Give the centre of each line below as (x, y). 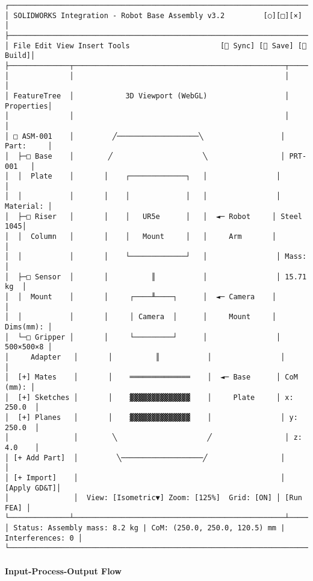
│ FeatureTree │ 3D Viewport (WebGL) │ (147, 96)
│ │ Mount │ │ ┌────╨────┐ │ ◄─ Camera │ (141, 297)
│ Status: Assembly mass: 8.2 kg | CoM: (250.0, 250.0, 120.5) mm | (145, 528)
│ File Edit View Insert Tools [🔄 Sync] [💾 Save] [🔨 (156, 46)
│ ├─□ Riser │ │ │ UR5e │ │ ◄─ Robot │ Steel (153, 216)
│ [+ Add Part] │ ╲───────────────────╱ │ (145, 458)
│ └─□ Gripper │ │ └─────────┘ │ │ (143, 337)
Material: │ (29, 207)
